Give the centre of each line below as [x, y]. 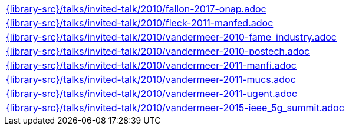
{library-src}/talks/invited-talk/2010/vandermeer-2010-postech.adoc [158, 51]
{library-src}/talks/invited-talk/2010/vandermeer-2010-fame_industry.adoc [171, 37]
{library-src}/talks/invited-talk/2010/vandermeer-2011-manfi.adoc [151, 65]
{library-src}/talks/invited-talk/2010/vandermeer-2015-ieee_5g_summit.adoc [175, 108]
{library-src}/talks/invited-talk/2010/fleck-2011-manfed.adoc [140, 23]
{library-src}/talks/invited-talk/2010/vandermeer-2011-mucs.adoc [151, 79]
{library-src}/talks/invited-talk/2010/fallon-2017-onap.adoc [136, 9]
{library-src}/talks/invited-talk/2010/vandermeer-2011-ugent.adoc [152, 94]
